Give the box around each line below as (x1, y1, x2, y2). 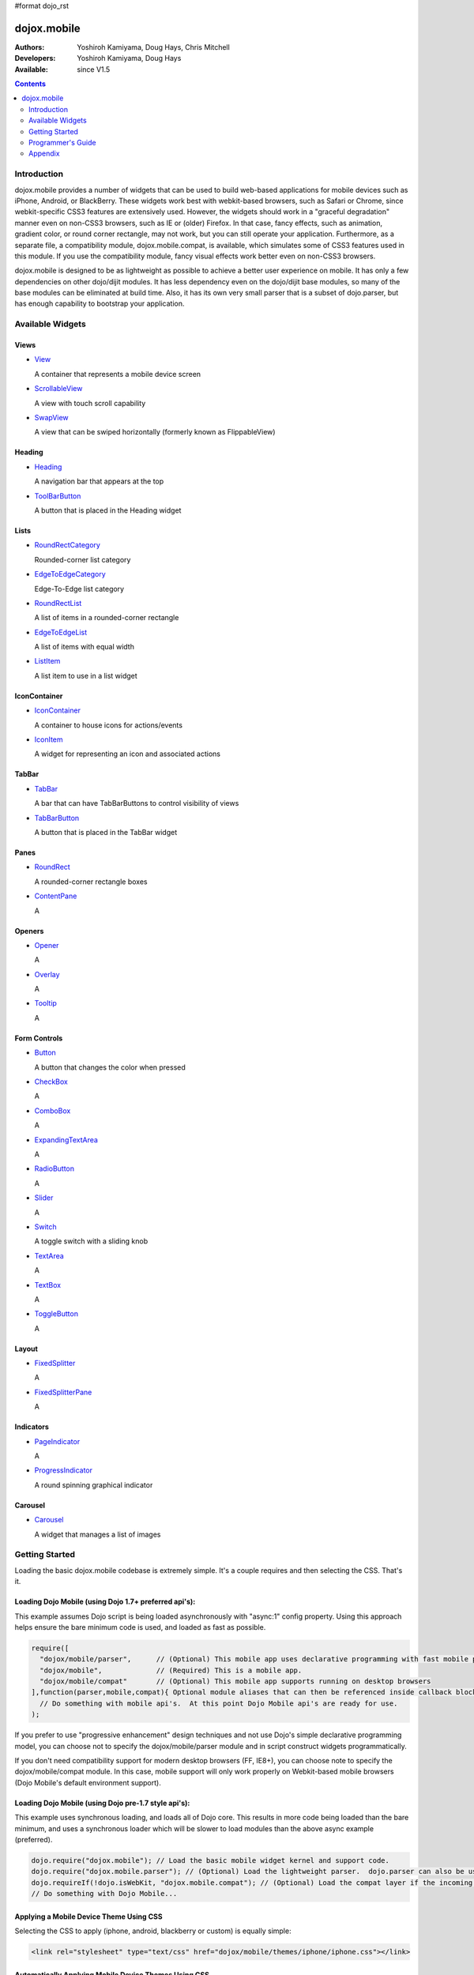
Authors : (14, 42, 45, 51)
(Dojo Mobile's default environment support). (14, 1777, 161, 1787)
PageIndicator (34, 1436, 81, 1446)
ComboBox (34, 1106, 71, 1115)
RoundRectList (34, 598, 82, 608)
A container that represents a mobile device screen (34, 369, 201, 378)
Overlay (34, 969, 60, 979)
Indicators (14, 1422, 49, 1431)
